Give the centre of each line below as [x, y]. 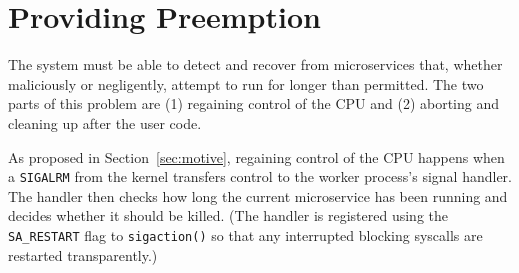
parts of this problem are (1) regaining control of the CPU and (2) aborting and [254, 103]
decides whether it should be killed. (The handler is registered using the [228, 215]
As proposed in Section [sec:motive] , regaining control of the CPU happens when [256, 156]
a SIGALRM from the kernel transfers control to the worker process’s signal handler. [260, 176]
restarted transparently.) [83, 254]
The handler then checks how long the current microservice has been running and [258, 195]
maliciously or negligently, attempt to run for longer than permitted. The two [246, 83]
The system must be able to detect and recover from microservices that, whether [255, 64]
